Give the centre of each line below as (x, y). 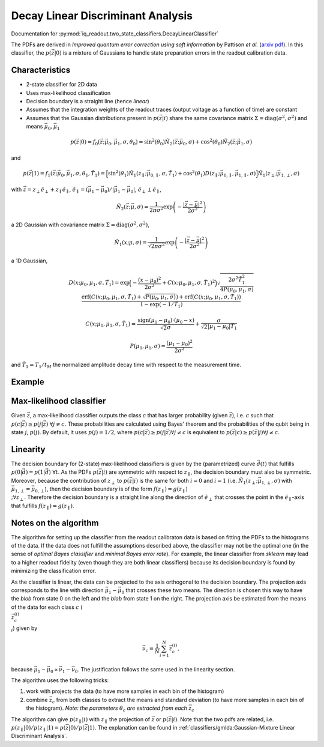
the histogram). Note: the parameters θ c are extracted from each (106, 709)
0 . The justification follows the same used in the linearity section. (155, 670)
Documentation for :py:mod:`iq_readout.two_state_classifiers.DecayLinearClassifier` (115, 34)
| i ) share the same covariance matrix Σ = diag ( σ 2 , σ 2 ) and (235, 118)
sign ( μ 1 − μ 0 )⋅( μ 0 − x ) (166, 321)
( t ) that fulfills (277, 464)
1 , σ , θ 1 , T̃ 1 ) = (87, 174)
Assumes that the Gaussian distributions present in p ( (92, 118)
